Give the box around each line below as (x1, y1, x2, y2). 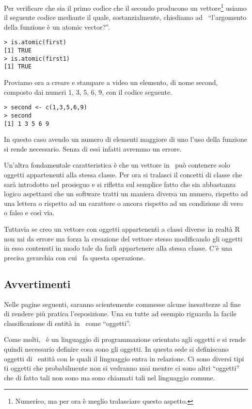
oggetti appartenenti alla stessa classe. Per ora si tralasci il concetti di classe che (4, 170, 242, 179)
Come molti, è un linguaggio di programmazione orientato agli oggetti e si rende (4, 334, 246, 344)
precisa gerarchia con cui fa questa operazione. (4, 252, 145, 262)
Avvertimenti (4, 276, 71, 291)
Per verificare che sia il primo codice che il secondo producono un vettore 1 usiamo (4, 1, 247, 13)
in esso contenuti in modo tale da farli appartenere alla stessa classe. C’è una (4, 243, 233, 253)
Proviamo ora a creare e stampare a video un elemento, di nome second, (4, 77, 218, 87)
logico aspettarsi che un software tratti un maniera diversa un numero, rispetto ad (4, 188, 248, 199)
